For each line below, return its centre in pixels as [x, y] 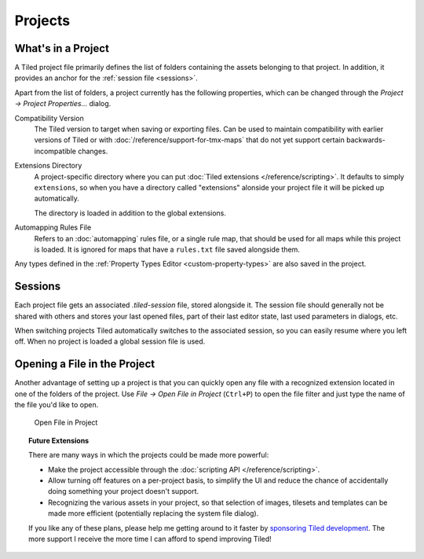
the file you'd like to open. [57, 405]
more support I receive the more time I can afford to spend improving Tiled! [150, 539]
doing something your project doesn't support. [124, 491]
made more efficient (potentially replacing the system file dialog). [154, 513]
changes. [93, 151]
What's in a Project [62, 48]
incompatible [55, 151]
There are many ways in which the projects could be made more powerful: [149, 455]
